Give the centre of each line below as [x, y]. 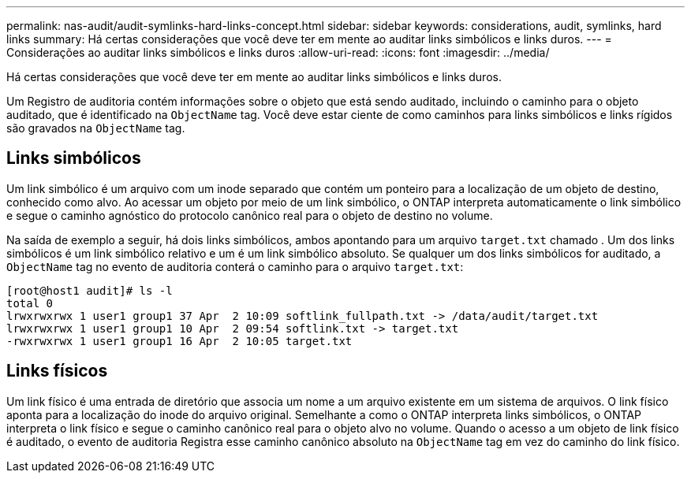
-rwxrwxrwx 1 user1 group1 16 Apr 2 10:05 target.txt [179, 341]
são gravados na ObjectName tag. [96, 128]
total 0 [30, 303]
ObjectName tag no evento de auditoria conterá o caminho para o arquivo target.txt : [235, 266]
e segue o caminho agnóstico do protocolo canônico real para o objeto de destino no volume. [250, 215]
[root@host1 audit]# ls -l [90, 290]
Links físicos [57, 371]
